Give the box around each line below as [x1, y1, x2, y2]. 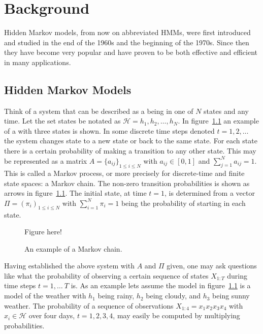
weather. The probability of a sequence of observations [4, 300, 174, 311]
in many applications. [4, 56, 71, 67]
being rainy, [97, 290, 135, 301]
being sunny [212, 290, 250, 301]
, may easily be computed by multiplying [113, 310, 240, 321]
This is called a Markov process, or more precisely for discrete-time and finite [4, 167, 245, 178]
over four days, [28, 310, 75, 321]
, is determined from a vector [165, 188, 255, 198]
